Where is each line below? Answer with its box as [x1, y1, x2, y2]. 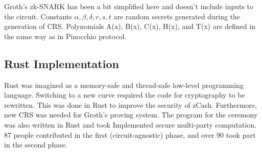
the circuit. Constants [4, 11, 72, 21]
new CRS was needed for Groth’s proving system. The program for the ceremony [4, 109, 258, 120]
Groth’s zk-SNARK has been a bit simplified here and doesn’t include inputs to [4, 1, 254, 11]
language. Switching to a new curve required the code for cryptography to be [4, 89, 245, 100]
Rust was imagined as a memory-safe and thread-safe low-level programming [4, 79, 244, 90]
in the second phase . [4, 139, 67, 150]
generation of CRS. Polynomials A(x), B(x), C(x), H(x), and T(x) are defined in [4, 21, 255, 32]
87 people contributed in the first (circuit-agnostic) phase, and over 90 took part [4, 129, 256, 140]
